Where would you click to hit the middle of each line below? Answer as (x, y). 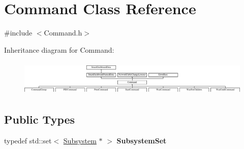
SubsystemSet (142, 141)
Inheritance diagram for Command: (59, 49)
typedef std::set (28, 141)
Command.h (63, 33)
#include (18, 33)
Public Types (40, 119)
